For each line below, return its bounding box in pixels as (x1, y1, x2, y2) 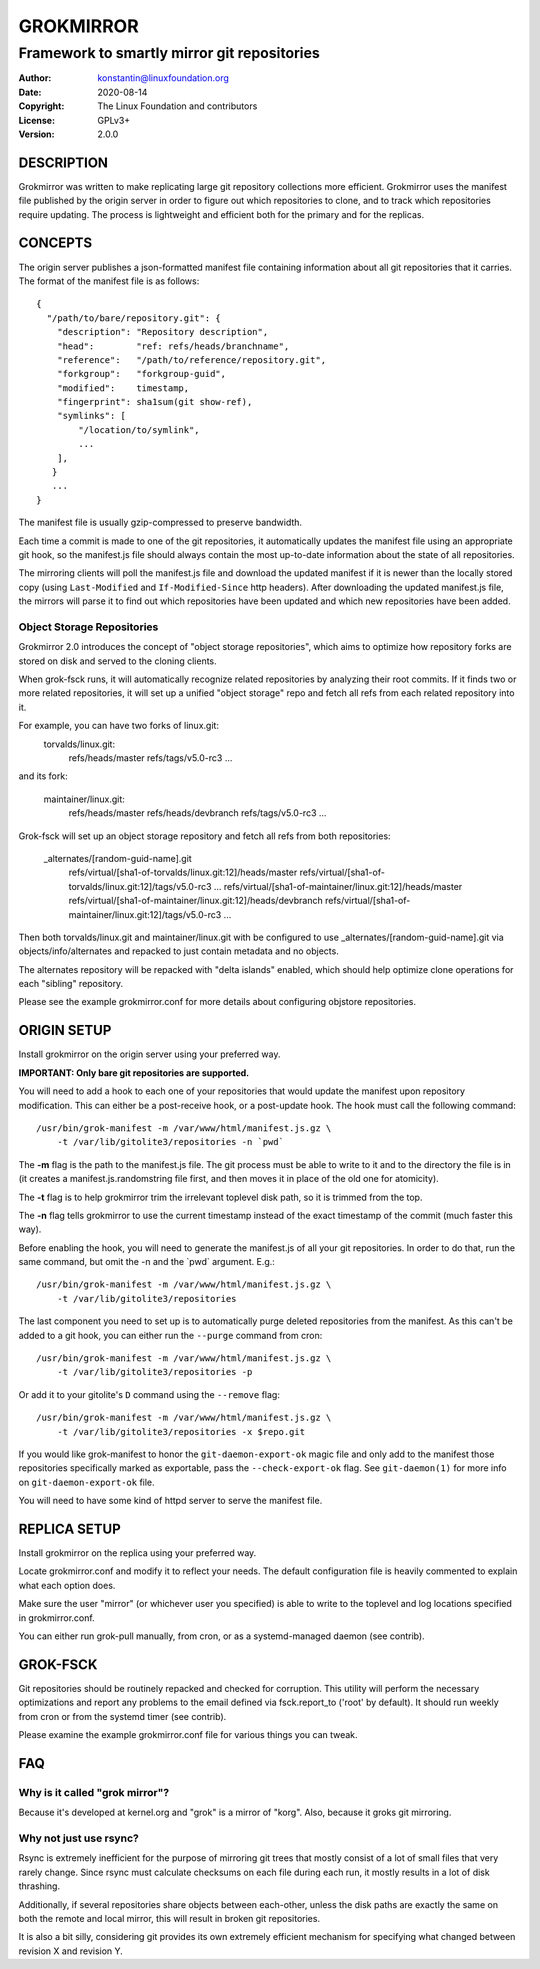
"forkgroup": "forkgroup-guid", (56, 368, 227, 380)
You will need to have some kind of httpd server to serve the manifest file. (18, 1495, 323, 1507)
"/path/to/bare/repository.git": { (46, 312, 222, 324)
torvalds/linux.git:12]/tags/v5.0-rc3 (68, 880, 212, 892)
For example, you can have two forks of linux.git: (18, 720, 220, 732)
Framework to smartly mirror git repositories (18, 44, 320, 62)
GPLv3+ (97, 114, 131, 126)
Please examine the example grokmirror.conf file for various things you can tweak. (18, 1729, 359, 1741)
